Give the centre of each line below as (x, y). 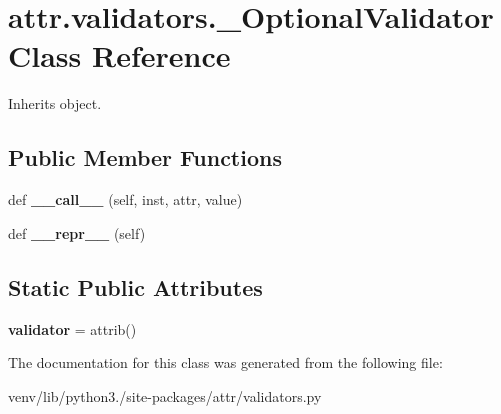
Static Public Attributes (135, 286)
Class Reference (119, 55)
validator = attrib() (72, 328)
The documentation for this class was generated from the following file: (225, 362)
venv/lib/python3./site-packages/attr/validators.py (165, 395)
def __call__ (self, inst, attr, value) (125, 199)
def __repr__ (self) (77, 232)
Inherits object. (55, 103)
